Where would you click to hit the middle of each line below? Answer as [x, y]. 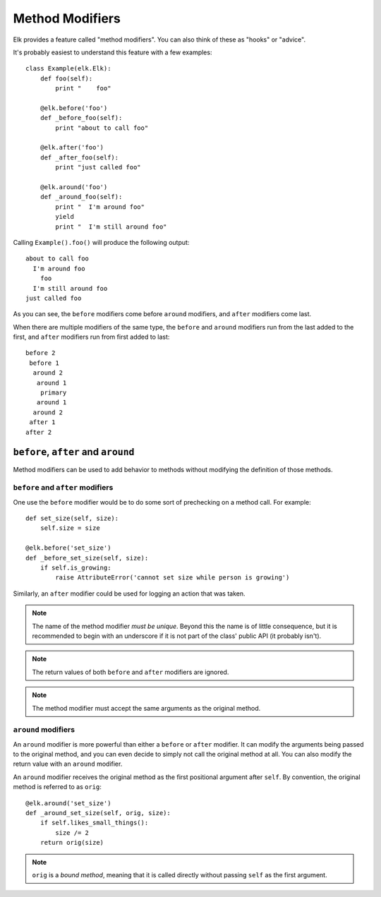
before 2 [41, 353]
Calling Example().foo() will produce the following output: [101, 242]
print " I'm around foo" [100, 207]
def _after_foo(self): [79, 157]
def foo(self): [66, 78]
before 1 [44, 363]
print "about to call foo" [102, 128]
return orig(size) [72, 843]
